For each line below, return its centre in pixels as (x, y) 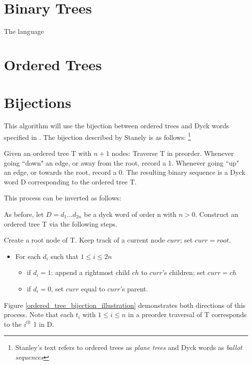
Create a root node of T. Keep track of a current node (85, 240)
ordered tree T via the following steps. (61, 223)
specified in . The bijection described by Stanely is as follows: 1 (97, 136)
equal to (93, 289)
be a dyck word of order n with (130, 214)
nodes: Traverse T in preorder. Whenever (173, 153)
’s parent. (134, 289)
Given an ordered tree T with (48, 153)
